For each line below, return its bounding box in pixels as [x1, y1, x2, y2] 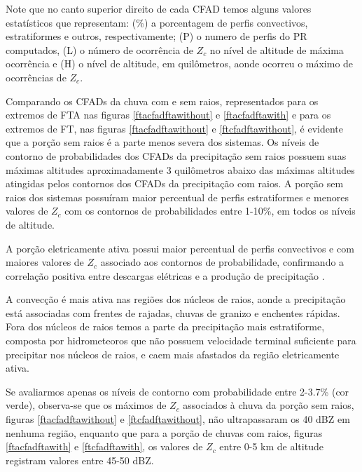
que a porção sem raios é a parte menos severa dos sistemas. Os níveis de [6, 135, 319, 149]
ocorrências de [6, 69, 67, 84]
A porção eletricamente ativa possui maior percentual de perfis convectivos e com [6, 241, 354, 255]
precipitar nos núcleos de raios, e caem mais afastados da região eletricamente [6, 346, 340, 361]
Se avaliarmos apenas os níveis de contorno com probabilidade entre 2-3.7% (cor [6, 384, 349, 398]
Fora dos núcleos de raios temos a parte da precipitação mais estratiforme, [6, 319, 325, 334]
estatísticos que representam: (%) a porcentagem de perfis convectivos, [6, 15, 308, 29]
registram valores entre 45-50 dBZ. [6, 452, 154, 467]
